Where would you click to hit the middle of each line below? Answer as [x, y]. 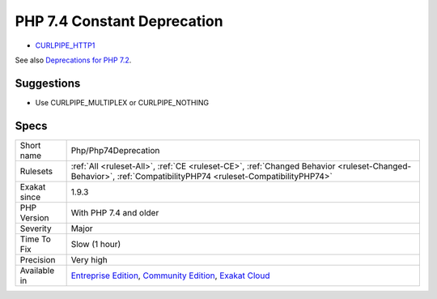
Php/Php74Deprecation [115, 150]
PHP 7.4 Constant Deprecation [119, 21]
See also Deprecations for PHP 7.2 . [73, 60]
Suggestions [48, 83]
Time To [36, 239]
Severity [36, 229]
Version [34, 217]
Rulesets [36, 171]
